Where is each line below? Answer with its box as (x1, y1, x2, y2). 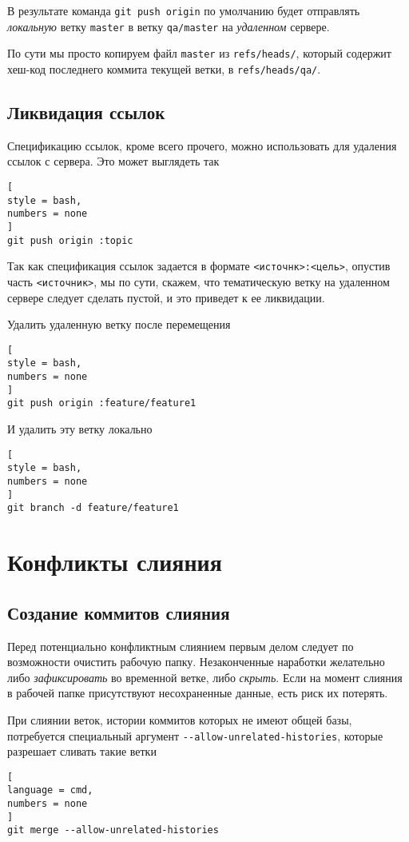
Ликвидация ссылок (7, 100, 165, 125)
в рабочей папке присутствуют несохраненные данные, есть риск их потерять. (7, 684, 388, 701)
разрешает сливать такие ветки (7, 743, 157, 760)
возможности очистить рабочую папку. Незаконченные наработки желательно (7, 653, 385, 670)
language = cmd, (7, 784, 93, 796)
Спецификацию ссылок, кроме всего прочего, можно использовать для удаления (7, 137, 397, 154)
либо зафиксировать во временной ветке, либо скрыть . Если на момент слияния (7, 668, 403, 685)
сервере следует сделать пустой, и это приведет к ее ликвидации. (7, 289, 325, 305)
